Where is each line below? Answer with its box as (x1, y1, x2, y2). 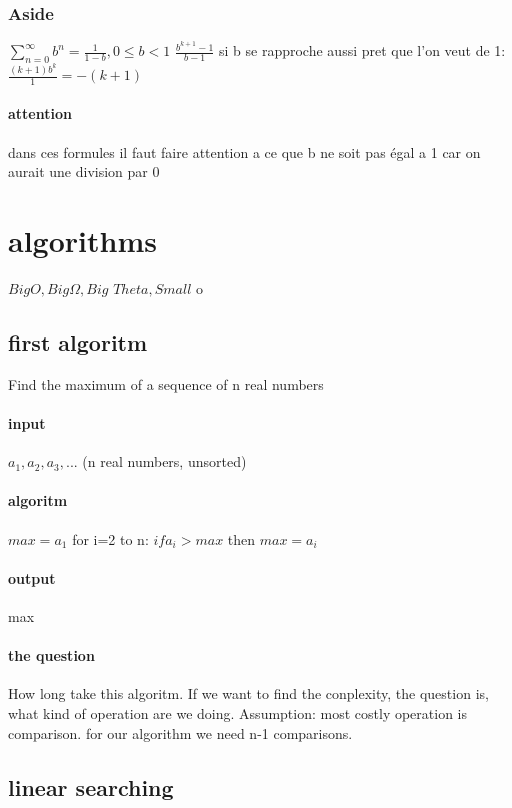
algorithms (8, 220, 157, 261)
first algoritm (8, 326, 148, 357)
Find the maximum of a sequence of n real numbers (8, 373, 324, 394)
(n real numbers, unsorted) (82, 451, 247, 472)
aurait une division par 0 (8, 161, 160, 182)
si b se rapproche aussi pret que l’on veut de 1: (219, 40, 506, 61)
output (8, 567, 56, 588)
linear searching (8, 771, 174, 802)
